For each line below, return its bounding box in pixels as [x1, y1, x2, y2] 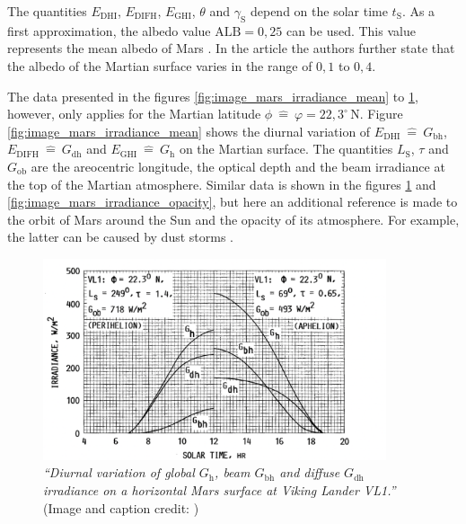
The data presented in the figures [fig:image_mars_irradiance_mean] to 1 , [7, 86, 418, 105]
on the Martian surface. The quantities [179, 139, 393, 158]
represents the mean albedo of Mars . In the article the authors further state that [7, 39, 455, 58]
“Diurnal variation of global [43, 463, 195, 482]
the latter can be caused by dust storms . [7, 227, 233, 246]
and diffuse [279, 463, 340, 482]
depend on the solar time [250, 2, 388, 20]
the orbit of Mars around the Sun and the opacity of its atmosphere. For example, [7, 209, 460, 228]
